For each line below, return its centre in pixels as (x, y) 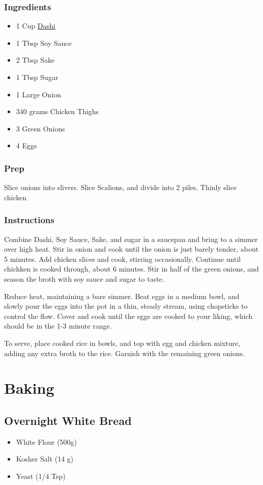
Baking (29, 388)
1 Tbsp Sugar (37, 77)
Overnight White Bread (68, 420)
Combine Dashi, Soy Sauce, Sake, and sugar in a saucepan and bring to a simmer (131, 239)
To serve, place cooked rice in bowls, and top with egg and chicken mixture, (122, 343)
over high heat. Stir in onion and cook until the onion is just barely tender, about (131, 249)
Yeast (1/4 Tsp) (41, 476)
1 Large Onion (38, 94)
